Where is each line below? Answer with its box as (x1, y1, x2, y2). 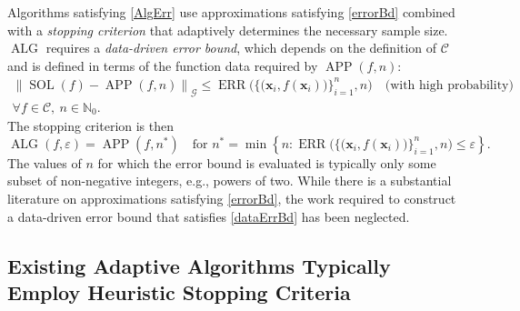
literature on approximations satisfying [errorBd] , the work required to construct (7, 188, 456, 207)
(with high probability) (385, 78, 514, 92)
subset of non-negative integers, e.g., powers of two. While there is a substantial (7, 171, 452, 190)
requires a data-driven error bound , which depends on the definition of (45, 38, 437, 57)
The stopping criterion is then (7, 116, 175, 135)
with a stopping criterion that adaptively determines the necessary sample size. (7, 20, 448, 39)
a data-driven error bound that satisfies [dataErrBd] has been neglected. (7, 206, 410, 226)
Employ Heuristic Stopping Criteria (7, 277, 351, 306)
